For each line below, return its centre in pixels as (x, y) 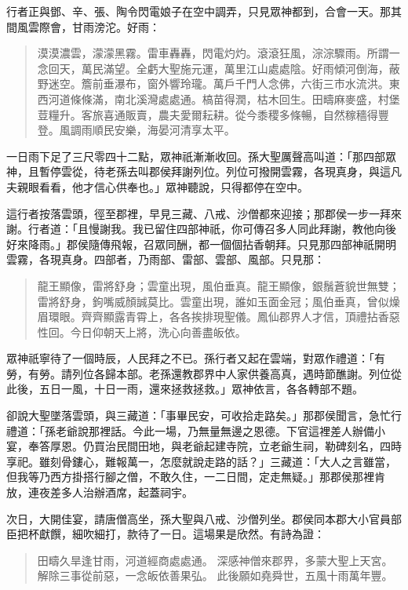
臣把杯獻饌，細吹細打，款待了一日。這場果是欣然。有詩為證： (166, 534)
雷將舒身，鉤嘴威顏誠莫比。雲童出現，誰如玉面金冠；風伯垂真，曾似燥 (219, 301)
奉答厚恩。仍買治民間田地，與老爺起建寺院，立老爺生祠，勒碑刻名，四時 (215, 446)
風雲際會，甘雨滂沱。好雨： (88, 26)
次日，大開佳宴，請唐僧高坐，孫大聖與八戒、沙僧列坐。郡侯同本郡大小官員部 (204, 518)
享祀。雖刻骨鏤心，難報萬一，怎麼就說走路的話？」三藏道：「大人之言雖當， (201, 461)
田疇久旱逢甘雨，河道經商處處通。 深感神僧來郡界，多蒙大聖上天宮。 (215, 560)
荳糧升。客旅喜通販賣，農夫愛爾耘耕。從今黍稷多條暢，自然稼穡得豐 (213, 114)
